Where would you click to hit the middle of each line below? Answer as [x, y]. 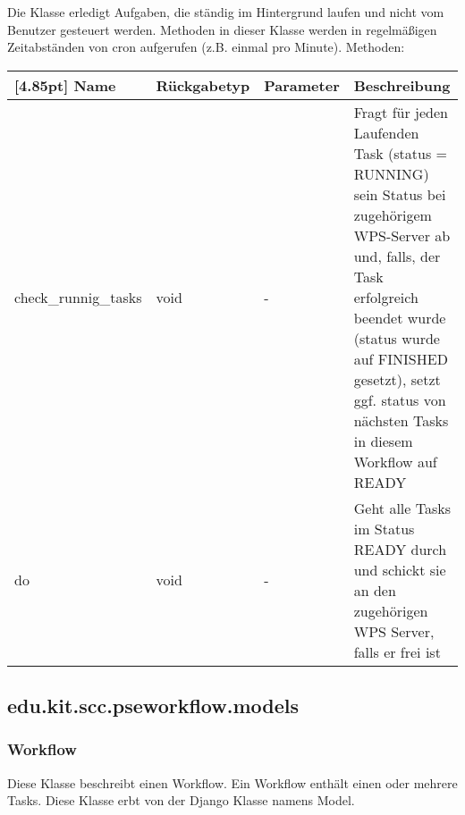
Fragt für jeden [401, 112]
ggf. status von [400, 399]
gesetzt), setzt [397, 379]
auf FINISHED [401, 358]
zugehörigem [393, 214]
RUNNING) [391, 173]
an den [375, 590]
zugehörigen [391, 610]
